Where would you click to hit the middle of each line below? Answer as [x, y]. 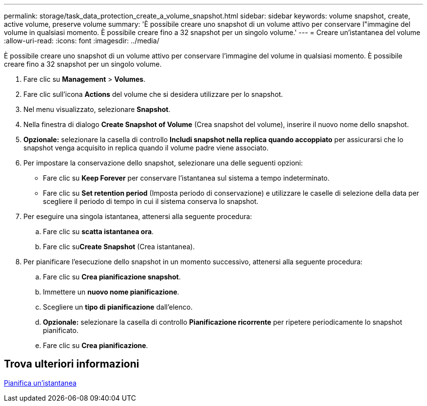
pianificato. [61, 330]
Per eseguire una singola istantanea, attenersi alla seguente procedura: [138, 216]
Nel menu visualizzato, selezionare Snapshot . [97, 109]
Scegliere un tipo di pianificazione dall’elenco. [118, 307]
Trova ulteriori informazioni [72, 364]
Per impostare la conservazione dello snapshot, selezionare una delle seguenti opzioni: [163, 163]
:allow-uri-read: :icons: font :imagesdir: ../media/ [82, 41]
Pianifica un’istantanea [40, 383]
